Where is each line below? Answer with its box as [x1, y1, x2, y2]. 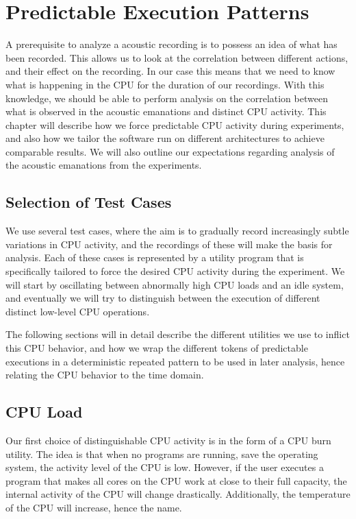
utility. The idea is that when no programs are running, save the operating [5, 446, 318, 461]
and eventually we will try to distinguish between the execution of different [5, 291, 320, 305]
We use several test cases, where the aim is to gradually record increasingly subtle [5, 224, 349, 238]
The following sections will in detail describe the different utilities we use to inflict [5, 327, 350, 341]
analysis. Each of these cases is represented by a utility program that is [5, 250, 304, 265]
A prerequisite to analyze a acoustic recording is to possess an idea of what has [5, 37, 338, 51]
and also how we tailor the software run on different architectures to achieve [5, 131, 325, 145]
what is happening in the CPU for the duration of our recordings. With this [5, 77, 325, 91]
